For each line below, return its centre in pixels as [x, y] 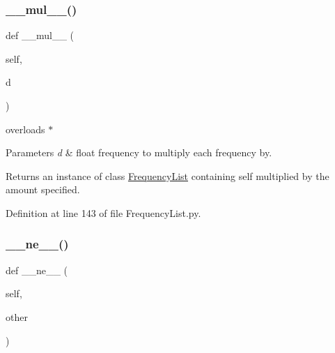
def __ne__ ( [37, 270]
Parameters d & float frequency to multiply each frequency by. [139, 152]
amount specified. [43, 189]
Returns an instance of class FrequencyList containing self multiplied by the [167, 175]
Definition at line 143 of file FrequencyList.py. [103, 212]
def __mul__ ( [40, 35]
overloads [25, 129]
